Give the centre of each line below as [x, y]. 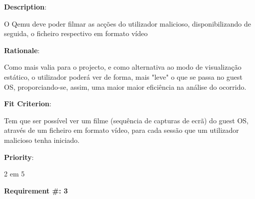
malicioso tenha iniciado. [42, 140]
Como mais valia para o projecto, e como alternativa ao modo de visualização [123, 67]
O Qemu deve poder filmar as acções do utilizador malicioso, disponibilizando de [127, 23]
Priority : [19, 157]
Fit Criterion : [28, 104]
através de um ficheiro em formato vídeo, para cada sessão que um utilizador [121, 130]
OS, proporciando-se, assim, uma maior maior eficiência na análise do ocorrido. [125, 86]
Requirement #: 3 [36, 190]
